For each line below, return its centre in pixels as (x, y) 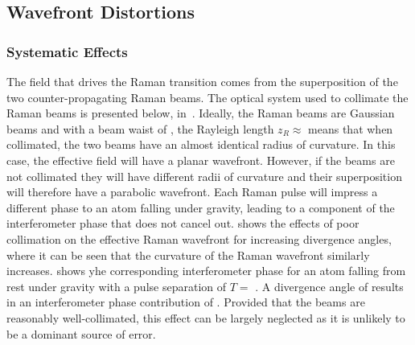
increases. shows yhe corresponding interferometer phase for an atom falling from (206, 271)
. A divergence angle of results (329, 286)
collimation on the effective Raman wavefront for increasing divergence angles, (199, 238)
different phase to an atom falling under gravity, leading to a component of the (201, 207)
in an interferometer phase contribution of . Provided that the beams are (186, 302)
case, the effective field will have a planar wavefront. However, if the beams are (201, 160)
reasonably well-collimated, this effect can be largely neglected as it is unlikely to (206, 317)
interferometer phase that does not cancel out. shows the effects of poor (183, 223)
